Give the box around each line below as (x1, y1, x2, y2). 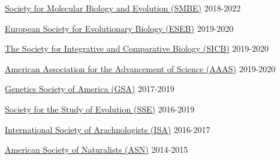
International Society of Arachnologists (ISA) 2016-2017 (5, 123, 210, 135)
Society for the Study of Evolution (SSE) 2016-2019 (5, 102, 195, 115)
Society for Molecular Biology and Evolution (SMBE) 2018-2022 (5, 2, 241, 14)
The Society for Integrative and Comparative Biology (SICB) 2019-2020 (5, 42, 269, 55)
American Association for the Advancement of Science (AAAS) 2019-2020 (5, 62, 276, 75)
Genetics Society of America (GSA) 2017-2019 (5, 82, 174, 95)
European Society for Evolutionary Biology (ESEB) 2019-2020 (5, 22, 234, 34)
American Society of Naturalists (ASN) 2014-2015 (5, 143, 188, 156)
